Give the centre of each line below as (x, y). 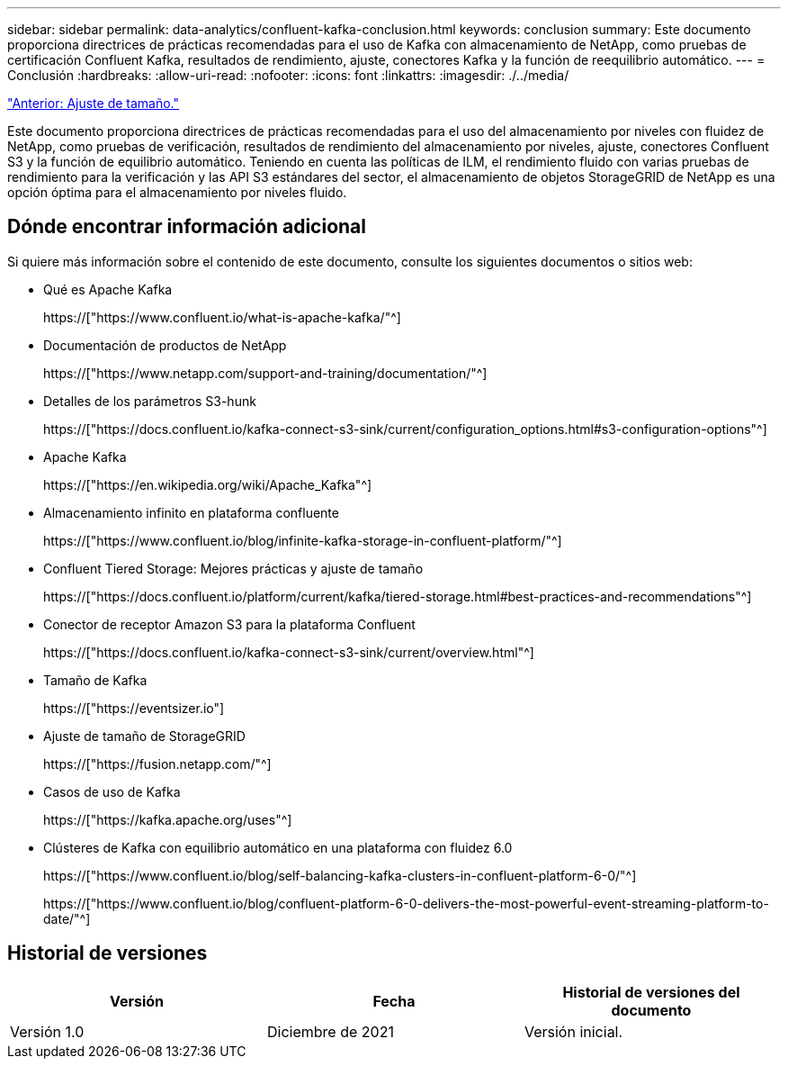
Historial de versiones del (651, 992)
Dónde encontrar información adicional (187, 227)
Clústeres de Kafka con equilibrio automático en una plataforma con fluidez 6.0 (278, 847)
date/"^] (67, 918)
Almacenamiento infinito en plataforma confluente (191, 512)
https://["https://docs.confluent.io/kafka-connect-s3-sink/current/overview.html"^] (289, 652)
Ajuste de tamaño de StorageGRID (144, 736)
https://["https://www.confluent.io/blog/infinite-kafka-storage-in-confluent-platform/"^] (303, 540)
